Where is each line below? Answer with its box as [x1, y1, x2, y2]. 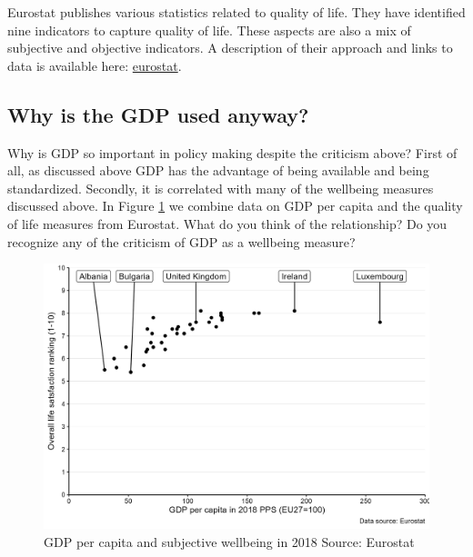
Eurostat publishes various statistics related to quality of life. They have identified [7, 3, 466, 21]
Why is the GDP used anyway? [7, 100, 309, 128]
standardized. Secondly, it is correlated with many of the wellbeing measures [7, 178, 434, 197]
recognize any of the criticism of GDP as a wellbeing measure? [7, 232, 356, 251]
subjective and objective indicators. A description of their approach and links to [7, 38, 453, 57]
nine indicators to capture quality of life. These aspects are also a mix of [7, 20, 411, 39]
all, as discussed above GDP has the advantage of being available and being [7, 161, 429, 180]
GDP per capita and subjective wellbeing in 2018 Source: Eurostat [44, 532, 415, 551]
